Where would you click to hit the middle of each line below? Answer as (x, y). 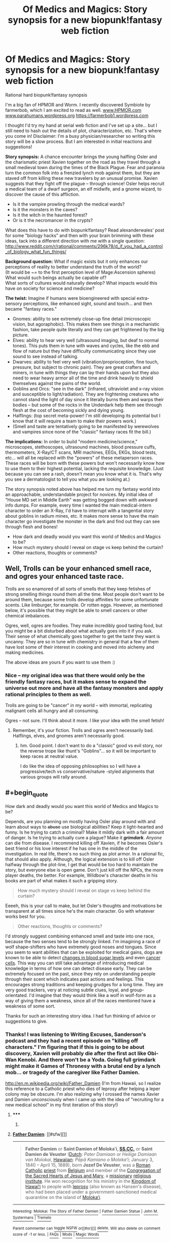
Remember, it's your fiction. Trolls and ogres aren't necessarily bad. (83, 730)
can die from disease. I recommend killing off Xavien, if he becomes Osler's (84, 843)
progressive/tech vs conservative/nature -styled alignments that (87, 771)
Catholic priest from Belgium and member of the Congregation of (93, 1171)
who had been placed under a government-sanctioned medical (91, 1192)
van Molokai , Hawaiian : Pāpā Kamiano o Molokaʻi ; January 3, (89, 1160)
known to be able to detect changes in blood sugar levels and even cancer (83, 958)
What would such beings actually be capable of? (56, 278)
